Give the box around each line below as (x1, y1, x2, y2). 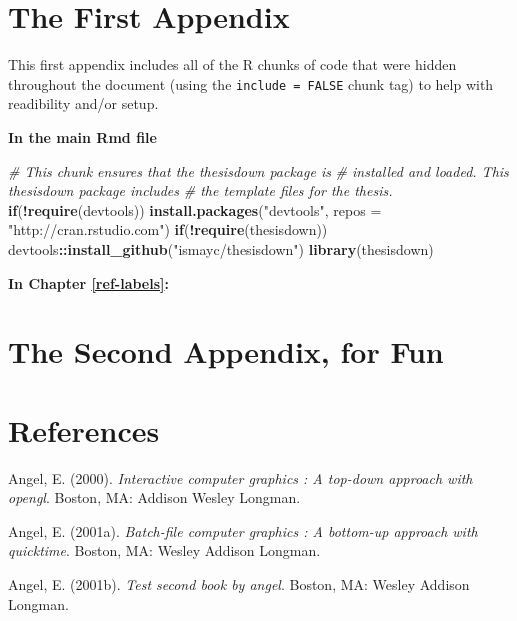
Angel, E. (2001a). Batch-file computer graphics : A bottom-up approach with (8, 520, 478, 541)
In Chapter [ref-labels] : (8, 272, 169, 293)
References (8, 409, 160, 450)
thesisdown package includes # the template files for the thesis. (8, 180, 393, 201)
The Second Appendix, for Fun (8, 331, 444, 372)
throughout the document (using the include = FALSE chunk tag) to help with (8, 73, 494, 94)
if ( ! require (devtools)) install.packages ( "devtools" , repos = (8, 199, 382, 220)
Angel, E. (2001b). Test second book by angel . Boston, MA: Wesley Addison (8, 574, 470, 594)
